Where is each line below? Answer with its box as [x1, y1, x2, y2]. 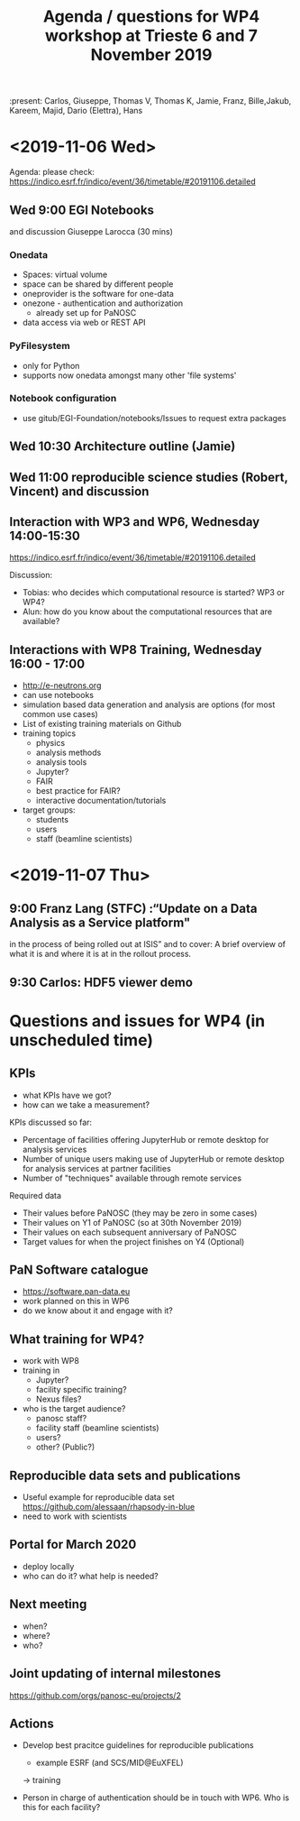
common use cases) [22, 709, 99, 720]
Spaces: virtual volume [22, 269, 108, 281]
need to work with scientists [22, 1511, 128, 1522]
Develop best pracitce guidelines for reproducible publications [22, 1740, 254, 1751]
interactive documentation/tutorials [35, 796, 167, 806]
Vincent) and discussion [9, 483, 150, 499]
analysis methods [35, 747, 102, 759]
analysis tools [35, 757, 87, 768]
